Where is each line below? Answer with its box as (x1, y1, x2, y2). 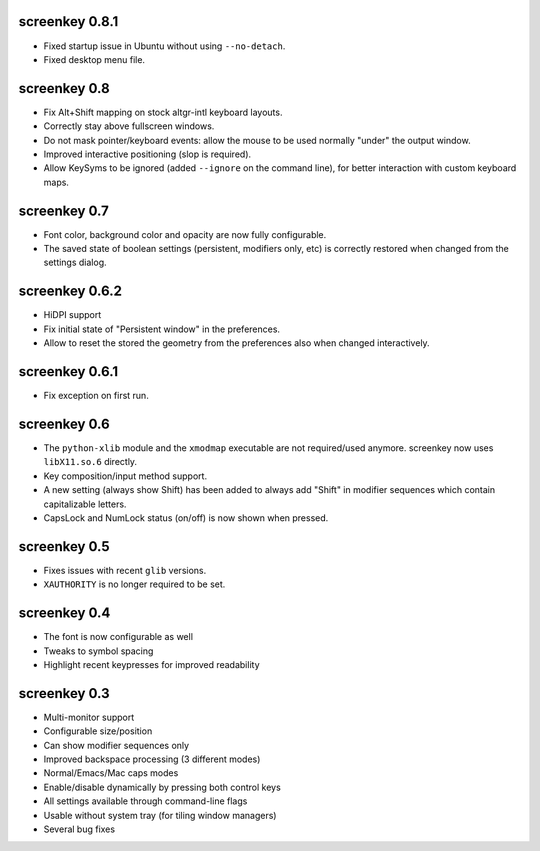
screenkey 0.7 (18, 202, 109, 219)
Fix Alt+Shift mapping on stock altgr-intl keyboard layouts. (43, 106, 283, 118)
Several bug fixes (43, 823, 115, 835)
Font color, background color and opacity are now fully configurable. (43, 228, 327, 240)
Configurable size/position (43, 725, 153, 737)
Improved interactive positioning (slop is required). (43, 148, 252, 160)
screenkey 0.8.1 (18, 13, 119, 30)
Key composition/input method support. (43, 470, 208, 482)
